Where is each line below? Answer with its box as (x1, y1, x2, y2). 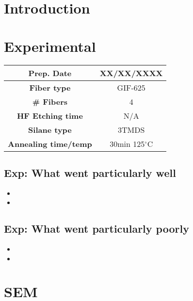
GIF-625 (117, 81, 145, 93)
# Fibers (32, 95, 67, 107)
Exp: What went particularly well (4, 165, 176, 180)
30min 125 (110, 138, 145, 149)
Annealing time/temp (8, 138, 92, 149)
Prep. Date (28, 67, 72, 79)
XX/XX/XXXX (99, 67, 163, 79)
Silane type (28, 124, 72, 135)
